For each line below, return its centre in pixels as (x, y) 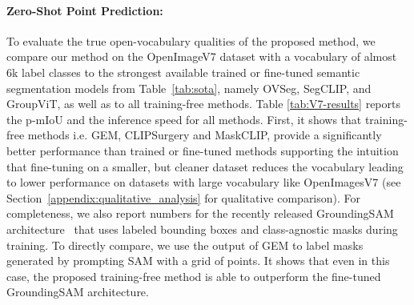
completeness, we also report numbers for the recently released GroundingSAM (200, 213)
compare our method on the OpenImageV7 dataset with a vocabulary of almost (202, 56)
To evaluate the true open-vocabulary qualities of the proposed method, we (191, 40)
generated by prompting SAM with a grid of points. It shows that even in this (198, 261)
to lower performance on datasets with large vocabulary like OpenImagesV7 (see (204, 182)
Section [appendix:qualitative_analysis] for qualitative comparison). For (184, 197)
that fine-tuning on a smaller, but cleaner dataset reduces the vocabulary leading (205, 166)
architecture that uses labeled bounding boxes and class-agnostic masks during (202, 229)
